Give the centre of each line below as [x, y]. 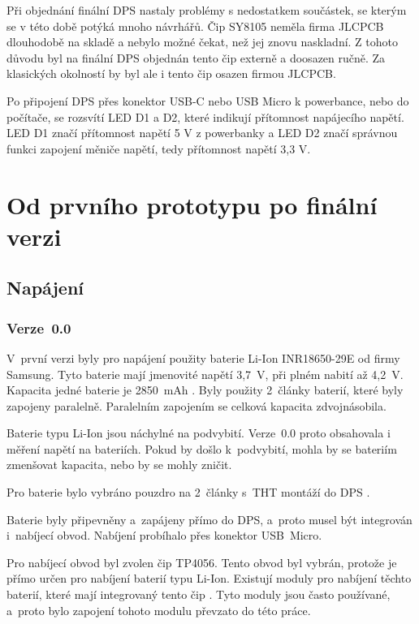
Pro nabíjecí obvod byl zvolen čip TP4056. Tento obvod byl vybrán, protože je [202, 562]
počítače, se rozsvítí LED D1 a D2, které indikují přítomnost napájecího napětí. [205, 116]
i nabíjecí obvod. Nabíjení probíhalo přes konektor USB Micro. [164, 535]
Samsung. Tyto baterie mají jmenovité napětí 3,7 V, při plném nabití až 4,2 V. [205, 374]
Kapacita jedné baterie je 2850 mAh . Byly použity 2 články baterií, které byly [205, 390]
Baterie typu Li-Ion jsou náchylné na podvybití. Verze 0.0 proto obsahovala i [199, 433]
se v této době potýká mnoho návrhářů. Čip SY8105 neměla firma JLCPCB [195, 26]
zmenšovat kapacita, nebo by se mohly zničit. [119, 465]
